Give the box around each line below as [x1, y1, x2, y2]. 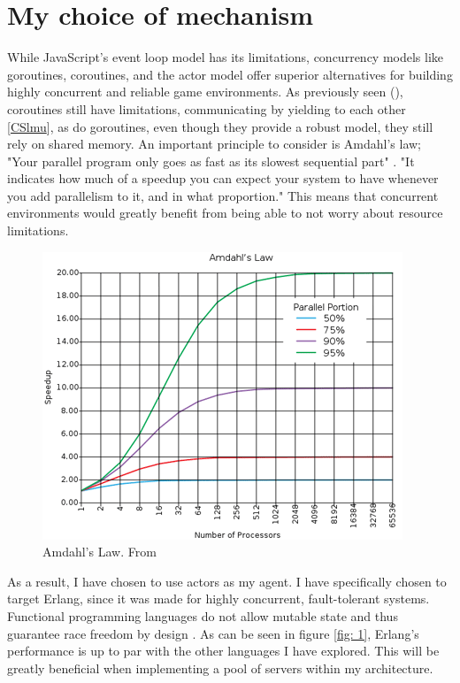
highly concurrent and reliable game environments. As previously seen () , [7, 82, 403, 101]
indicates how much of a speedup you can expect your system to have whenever [7, 169, 439, 188]
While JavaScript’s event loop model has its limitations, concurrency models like [7, 48, 444, 66]
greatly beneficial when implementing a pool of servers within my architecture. [7, 658, 433, 677]
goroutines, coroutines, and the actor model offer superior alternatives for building [7, 65, 453, 83]
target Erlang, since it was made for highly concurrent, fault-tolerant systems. [7, 589, 430, 608]
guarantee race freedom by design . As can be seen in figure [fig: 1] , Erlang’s [7, 624, 419, 642]
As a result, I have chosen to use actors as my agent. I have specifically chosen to [7, 572, 447, 590]
